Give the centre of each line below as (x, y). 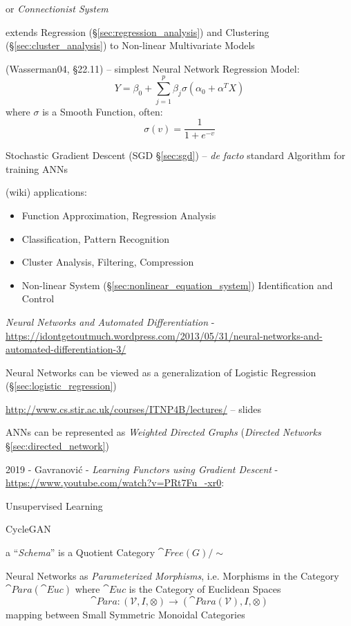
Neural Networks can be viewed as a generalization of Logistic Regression (161, 372)
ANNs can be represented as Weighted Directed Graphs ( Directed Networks (163, 432)
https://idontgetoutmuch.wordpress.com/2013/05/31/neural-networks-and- (164, 335)
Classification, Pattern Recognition (96, 238)
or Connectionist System (57, 8)
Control (38, 298)
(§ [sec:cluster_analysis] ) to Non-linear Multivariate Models (130, 45)
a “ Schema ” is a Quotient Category (80, 552)
